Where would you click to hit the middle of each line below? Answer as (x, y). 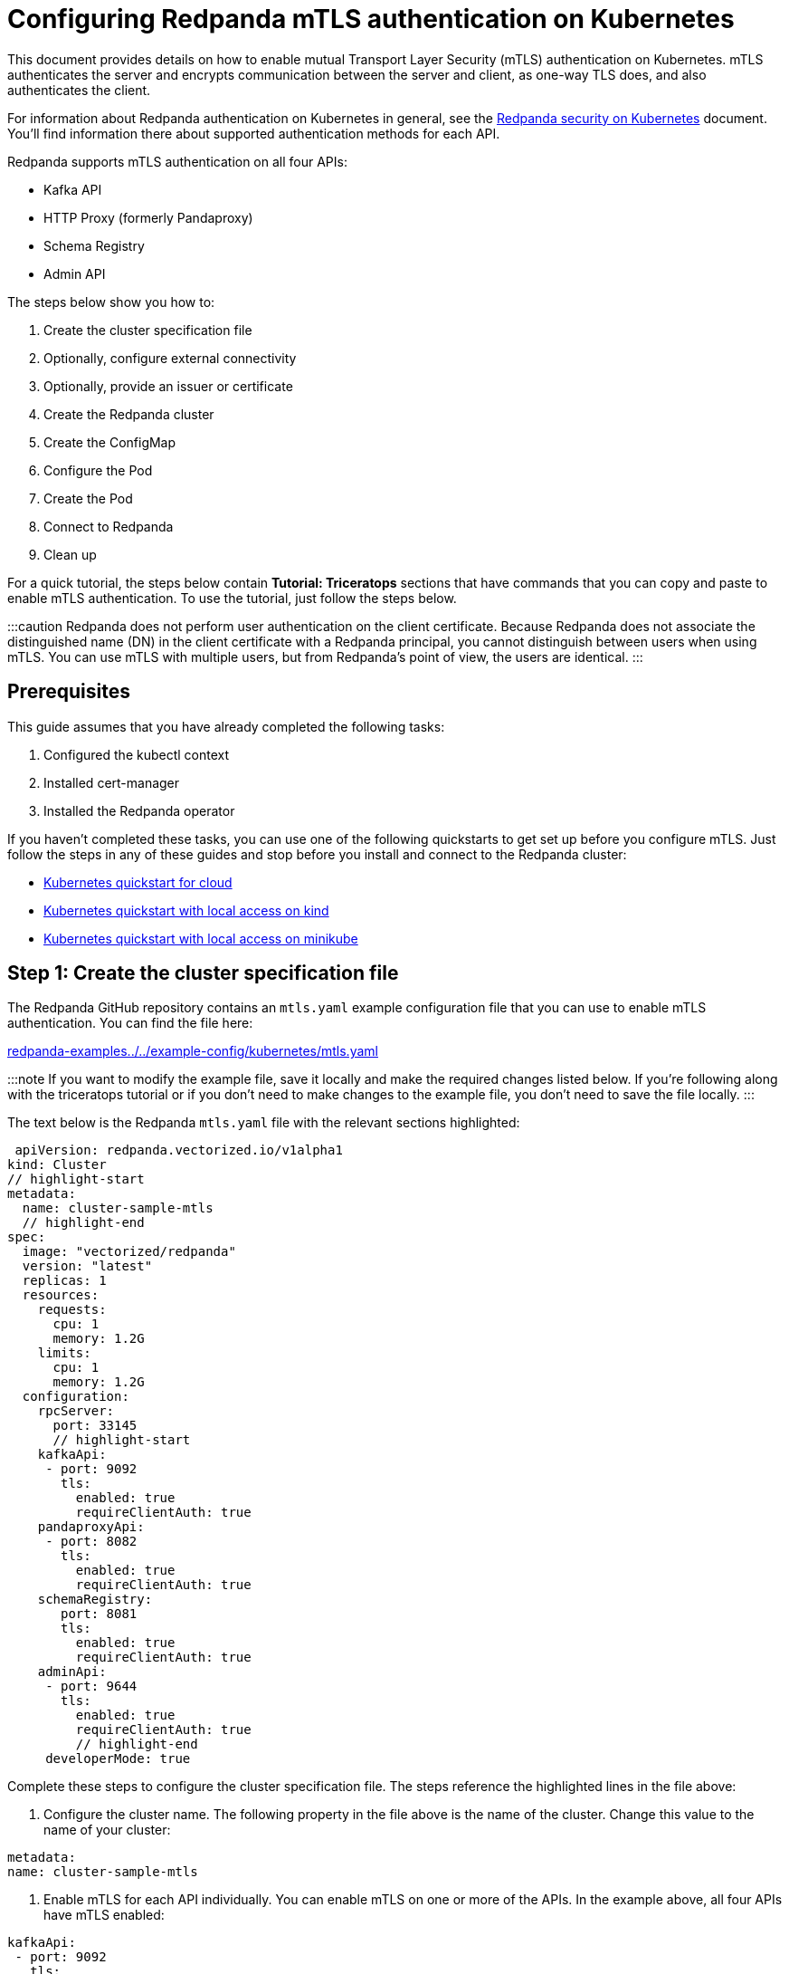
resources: (61, 1295)
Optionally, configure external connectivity (170, 358)
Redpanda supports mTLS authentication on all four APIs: (177, 161)
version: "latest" (87, 1266)
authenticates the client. (79, 90)
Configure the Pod (98, 470)
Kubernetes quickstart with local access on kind (186, 910)
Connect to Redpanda (109, 526)
